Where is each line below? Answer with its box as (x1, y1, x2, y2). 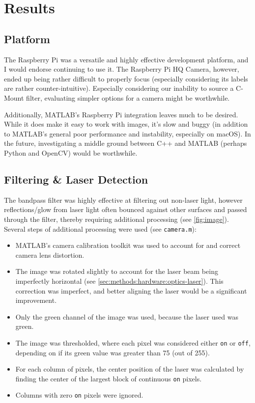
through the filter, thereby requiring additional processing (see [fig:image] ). (4, 214, 229, 224)
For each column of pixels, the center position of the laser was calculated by (15, 364, 244, 374)
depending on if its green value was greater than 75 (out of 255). (15, 347, 210, 357)
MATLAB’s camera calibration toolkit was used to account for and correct (15, 240, 241, 250)
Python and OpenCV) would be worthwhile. (4, 147, 138, 158)
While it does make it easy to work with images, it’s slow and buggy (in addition (4, 119, 248, 129)
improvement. (15, 295, 57, 305)
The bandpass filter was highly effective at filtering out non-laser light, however (4, 194, 243, 205)
